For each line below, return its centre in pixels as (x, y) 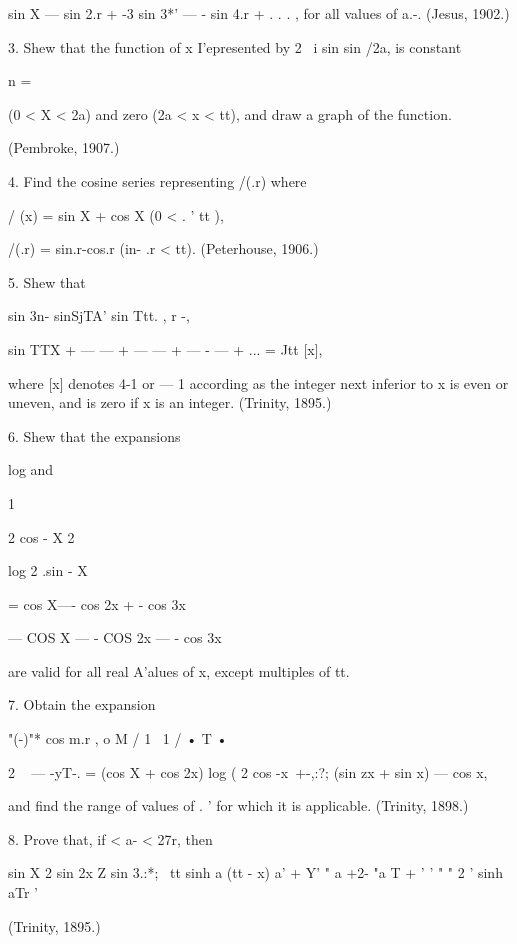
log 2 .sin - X (48, 570)
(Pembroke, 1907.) (64, 147)
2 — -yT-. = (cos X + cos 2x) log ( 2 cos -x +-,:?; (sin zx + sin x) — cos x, (248, 771)
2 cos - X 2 (41, 536)
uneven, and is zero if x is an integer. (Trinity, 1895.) (170, 402)
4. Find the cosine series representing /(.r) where (157, 180)
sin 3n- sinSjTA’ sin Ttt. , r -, (99, 315)
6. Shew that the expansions (94, 435)
